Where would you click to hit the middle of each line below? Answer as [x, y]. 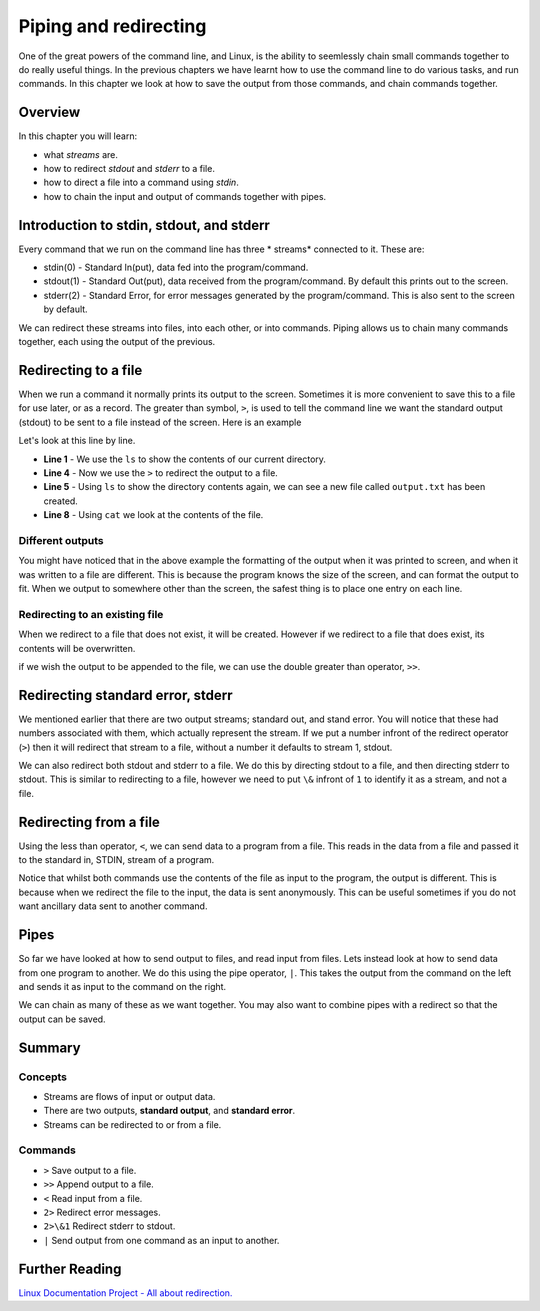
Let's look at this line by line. [77, 441]
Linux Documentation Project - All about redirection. [125, 1292]
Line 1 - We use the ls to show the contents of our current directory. [185, 459]
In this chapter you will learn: [78, 136]
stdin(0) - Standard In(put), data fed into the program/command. [176, 267]
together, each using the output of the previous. [117, 342]
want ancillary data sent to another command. [113, 906]
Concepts [43, 1077]
